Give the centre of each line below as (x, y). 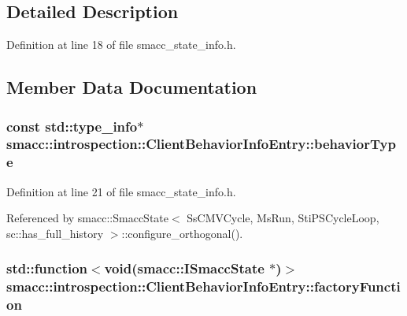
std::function (47, 268)
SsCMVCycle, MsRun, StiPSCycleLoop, (283, 218)
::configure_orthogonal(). (182, 233)
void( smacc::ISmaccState (184, 268)
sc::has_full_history (55, 233)
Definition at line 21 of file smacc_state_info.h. (121, 191)
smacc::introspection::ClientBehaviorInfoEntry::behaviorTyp (201, 144)
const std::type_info (72, 126)
